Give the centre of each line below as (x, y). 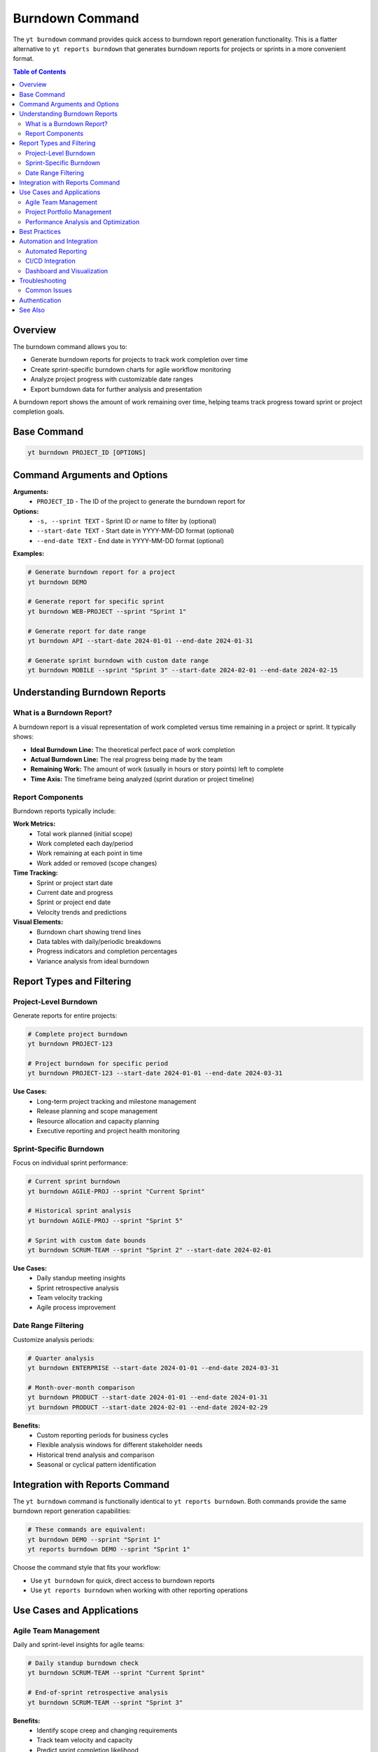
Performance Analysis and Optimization (83, 221)
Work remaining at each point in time (90, 853)
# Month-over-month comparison (82, 1387)
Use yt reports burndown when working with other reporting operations (139, 1590)
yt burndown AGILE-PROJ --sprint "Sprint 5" (105, 1220)
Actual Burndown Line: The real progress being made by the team (127, 759)
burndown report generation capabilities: (72, 1511)
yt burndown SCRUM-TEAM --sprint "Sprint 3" (105, 1702)
